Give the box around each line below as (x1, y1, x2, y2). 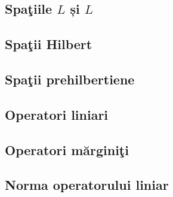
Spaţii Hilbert (5, 35, 92, 53)
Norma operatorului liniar (5, 175, 169, 194)
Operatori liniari (5, 105, 109, 123)
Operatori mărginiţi (5, 140, 129, 159)
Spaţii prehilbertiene (5, 69, 135, 88)
